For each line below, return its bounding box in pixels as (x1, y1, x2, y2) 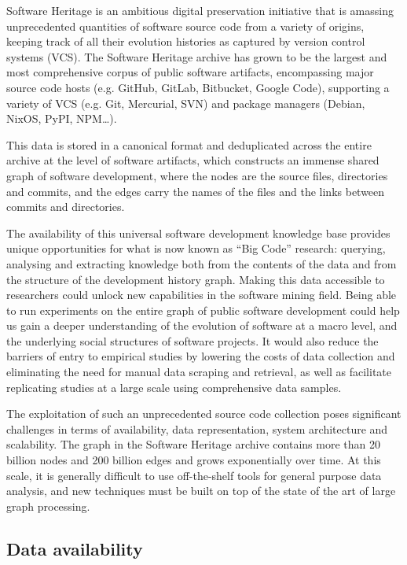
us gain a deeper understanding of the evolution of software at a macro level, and (6, 317, 398, 334)
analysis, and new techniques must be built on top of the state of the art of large (6, 482, 396, 499)
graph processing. (6, 497, 90, 514)
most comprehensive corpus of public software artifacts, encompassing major (6, 64, 374, 80)
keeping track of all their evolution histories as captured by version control (6, 33, 365, 50)
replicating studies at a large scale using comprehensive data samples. (6, 379, 342, 395)
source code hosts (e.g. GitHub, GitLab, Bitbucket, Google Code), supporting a (6, 79, 390, 95)
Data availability (6, 536, 143, 560)
